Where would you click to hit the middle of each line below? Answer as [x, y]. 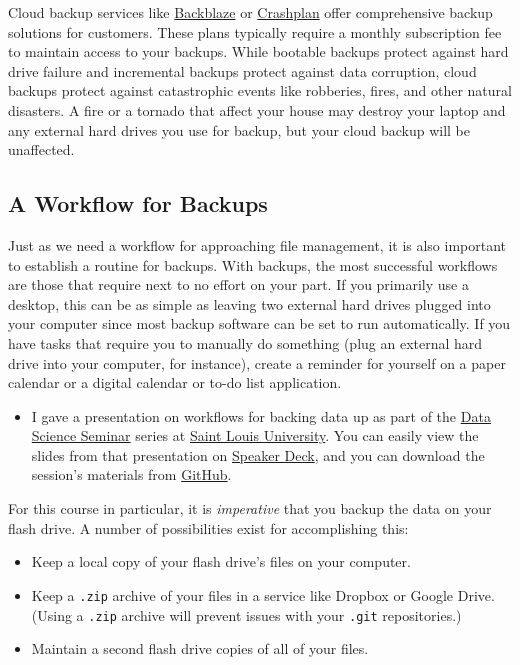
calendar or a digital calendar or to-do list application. [175, 382]
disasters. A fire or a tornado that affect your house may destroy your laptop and [257, 109]
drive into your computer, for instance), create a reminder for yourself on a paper [257, 362]
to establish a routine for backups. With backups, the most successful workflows [253, 264]
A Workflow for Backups [138, 203]
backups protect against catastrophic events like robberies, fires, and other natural [260, 90]
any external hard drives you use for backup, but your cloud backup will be [239, 129]
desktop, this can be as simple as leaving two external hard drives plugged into [249, 303]
